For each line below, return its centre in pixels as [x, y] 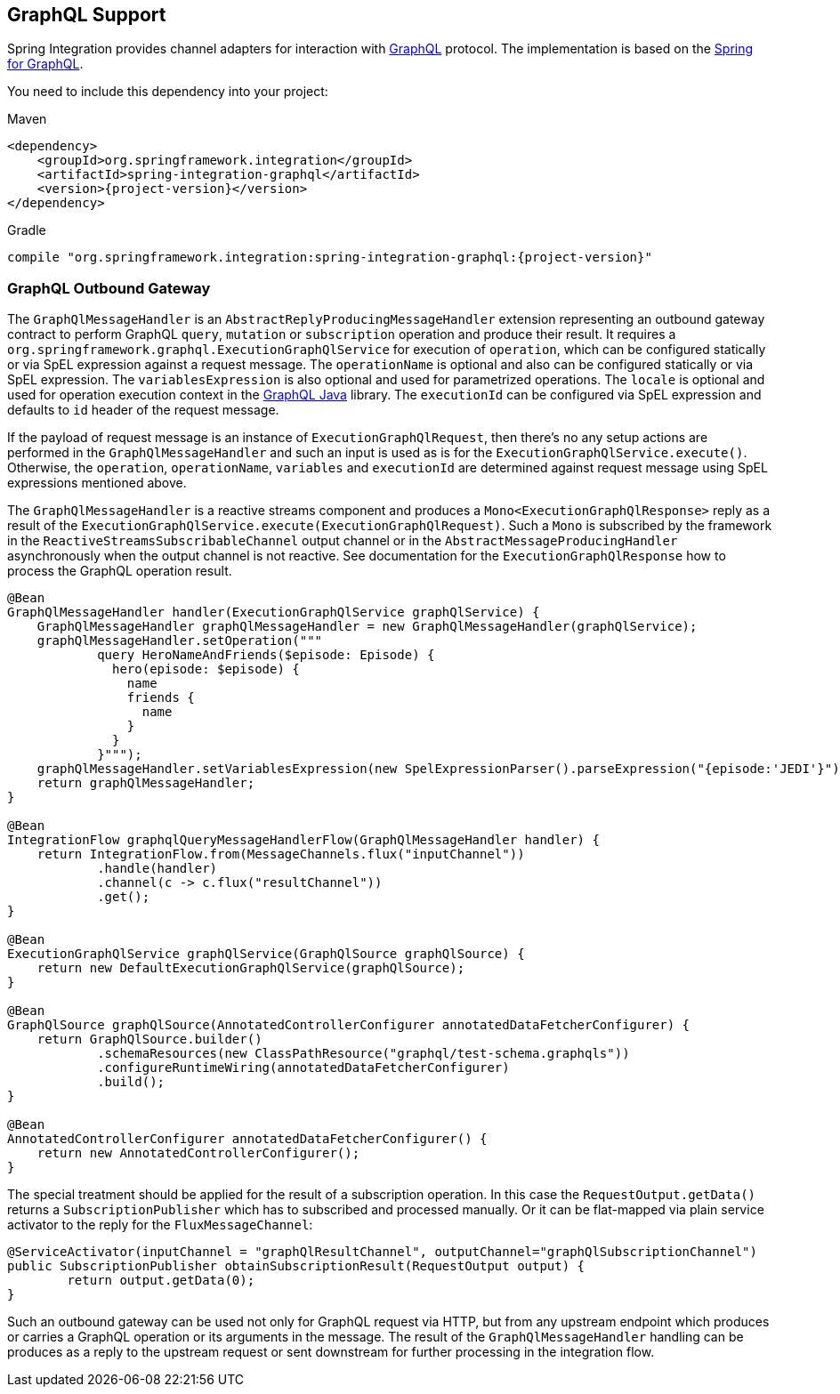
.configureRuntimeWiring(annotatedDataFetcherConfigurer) [303, 1068]
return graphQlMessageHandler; [146, 783]
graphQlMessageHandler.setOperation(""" [180, 641]
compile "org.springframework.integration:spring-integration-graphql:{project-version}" [330, 258]
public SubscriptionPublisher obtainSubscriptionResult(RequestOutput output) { [296, 1266]
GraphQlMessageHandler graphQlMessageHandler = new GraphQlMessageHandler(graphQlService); [367, 627]
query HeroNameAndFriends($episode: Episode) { [266, 655]
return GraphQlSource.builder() [149, 1039]
